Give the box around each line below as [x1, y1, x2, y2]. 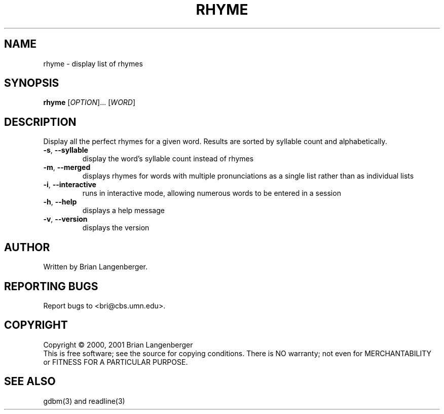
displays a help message [82, 206, 165, 215]
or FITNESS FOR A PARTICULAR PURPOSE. [43, 357, 188, 366]
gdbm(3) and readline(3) [43, 396, 125, 405]
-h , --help [43, 197, 77, 206]
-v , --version [43, 215, 88, 224]
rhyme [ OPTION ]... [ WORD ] [43, 98, 136, 107]
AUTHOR [4, 240, 50, 254]
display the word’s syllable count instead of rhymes [82, 154, 254, 163]
